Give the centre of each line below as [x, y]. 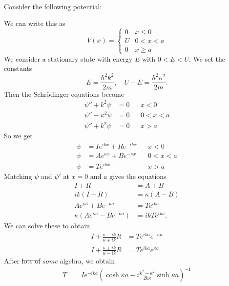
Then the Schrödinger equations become [64, 94]
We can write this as [35, 23]
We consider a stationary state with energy [68, 58]
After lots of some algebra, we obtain [59, 261]
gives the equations [138, 176]
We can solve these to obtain [47, 226]
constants [18, 68]
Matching [18, 176]
